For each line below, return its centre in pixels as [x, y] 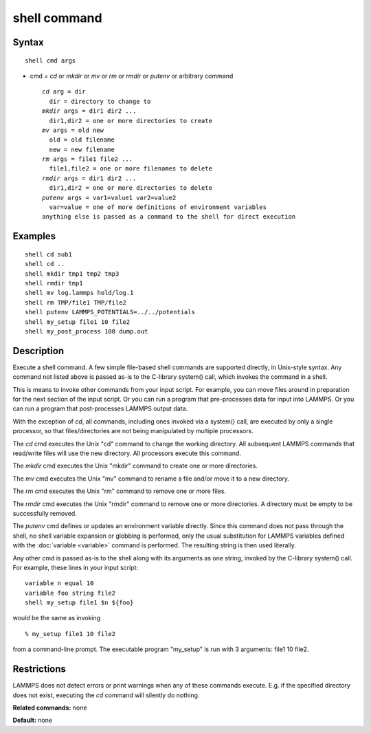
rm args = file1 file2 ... [88, 159]
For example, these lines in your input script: [76, 567]
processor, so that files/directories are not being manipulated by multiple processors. [133, 431]
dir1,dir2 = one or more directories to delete [131, 188]
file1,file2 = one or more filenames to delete [131, 169]
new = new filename [82, 149]
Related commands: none [50, 708]
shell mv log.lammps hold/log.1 [79, 293]
